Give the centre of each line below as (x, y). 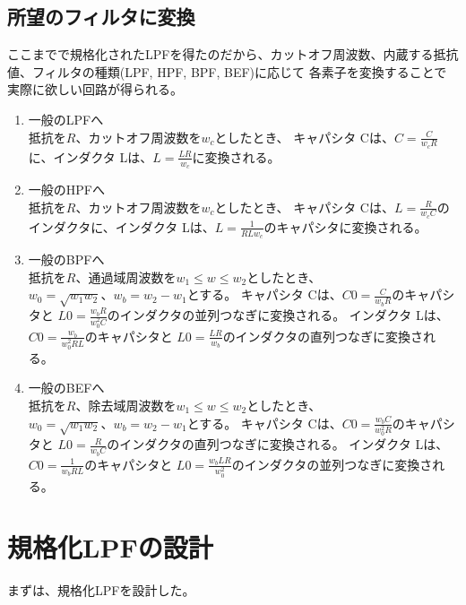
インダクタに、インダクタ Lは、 (121, 226)
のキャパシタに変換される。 (345, 226)
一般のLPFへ (66, 119)
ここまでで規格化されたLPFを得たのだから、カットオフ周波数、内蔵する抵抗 (233, 54)
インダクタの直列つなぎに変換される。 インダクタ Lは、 (284, 444)
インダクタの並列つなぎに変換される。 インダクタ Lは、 (284, 315)
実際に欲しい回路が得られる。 (95, 89)
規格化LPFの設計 (110, 547)
